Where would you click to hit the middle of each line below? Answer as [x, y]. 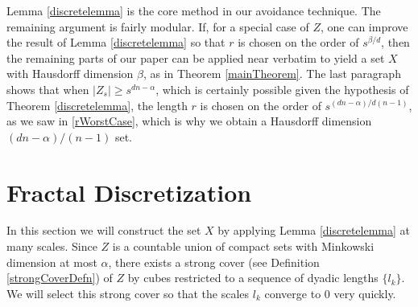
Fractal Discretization [129, 192]
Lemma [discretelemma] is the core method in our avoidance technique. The [194, 10]
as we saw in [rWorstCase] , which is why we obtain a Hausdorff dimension [189, 121]
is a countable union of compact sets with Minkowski [243, 246]
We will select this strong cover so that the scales [128, 293]
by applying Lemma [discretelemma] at [314, 230]
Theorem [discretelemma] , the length [97, 105]
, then [395, 42]
